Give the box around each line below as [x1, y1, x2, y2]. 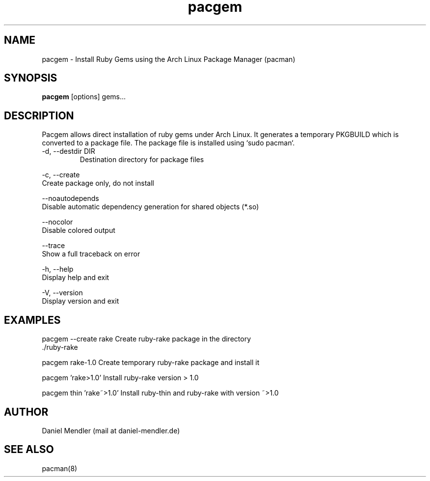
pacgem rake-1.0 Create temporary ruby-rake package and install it [42, 358, 260, 367]
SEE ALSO [4, 443, 54, 456]
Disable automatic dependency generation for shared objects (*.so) [42, 202, 259, 211]
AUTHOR [4, 405, 49, 418]
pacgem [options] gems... [42, 92, 126, 101]
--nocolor [42, 218, 73, 226]
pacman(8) [42, 464, 78, 473]
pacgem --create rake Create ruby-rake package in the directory [42, 335, 251, 343]
